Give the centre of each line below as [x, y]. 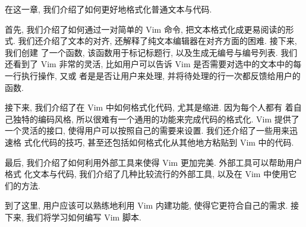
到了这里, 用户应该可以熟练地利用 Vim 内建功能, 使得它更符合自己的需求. [146, 205]
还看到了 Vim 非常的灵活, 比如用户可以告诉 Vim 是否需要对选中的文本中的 [149, 64]
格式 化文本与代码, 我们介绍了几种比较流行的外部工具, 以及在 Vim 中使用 [147, 174]
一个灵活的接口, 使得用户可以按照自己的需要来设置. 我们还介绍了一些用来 [147, 130]
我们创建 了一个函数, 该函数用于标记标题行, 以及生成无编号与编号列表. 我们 [151, 52]
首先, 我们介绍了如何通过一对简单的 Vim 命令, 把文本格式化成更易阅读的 [145, 29]
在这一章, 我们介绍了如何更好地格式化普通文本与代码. [108, 9]
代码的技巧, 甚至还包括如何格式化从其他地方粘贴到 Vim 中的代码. [167, 142]
